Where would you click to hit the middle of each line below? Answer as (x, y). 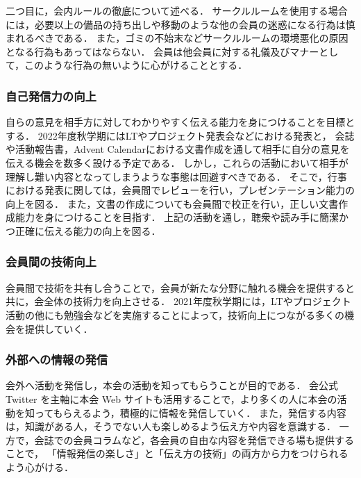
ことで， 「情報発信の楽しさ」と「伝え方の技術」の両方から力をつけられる (177, 453)
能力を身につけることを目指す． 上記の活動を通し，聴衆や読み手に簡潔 (177, 217)
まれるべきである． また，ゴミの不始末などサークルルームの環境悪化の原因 (177, 38)
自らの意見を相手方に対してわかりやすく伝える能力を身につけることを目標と (180, 122)
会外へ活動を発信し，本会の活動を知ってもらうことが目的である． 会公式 (172, 385)
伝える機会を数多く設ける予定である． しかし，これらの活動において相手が (177, 162)
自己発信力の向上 (51, 96)
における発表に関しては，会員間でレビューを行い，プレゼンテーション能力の (180, 190)
